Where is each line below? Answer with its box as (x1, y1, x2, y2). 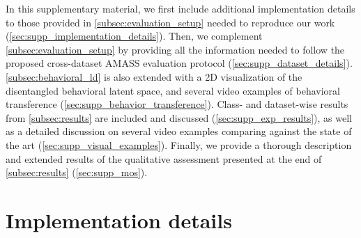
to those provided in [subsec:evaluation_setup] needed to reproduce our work (6, 15, 335, 29)
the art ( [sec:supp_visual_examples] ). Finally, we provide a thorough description (6, 137, 352, 152)
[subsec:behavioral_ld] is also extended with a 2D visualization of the (6, 69, 302, 84)
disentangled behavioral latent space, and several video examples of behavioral (6, 83, 340, 97)
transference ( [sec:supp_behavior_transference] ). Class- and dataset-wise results (6, 97, 348, 111)
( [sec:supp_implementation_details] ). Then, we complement (6, 29, 263, 43)
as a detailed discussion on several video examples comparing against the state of (6, 124, 352, 138)
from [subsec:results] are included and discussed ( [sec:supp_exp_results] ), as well (6, 110, 352, 125)
